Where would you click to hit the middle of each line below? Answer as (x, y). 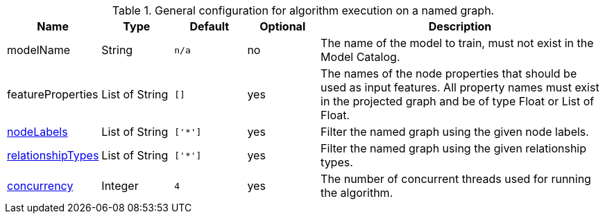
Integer (120, 186)
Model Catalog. (360, 57)
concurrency (40, 186)
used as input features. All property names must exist (460, 87)
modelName (39, 50)
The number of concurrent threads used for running (456, 179)
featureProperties (53, 94)
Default (210, 26)
